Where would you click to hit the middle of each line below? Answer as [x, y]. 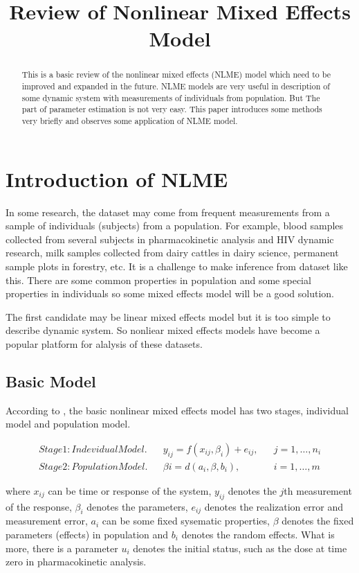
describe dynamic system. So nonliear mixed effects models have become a [163, 330]
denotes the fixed [318, 521]
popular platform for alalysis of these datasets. [104, 343]
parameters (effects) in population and [87, 534]
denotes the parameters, [137, 506]
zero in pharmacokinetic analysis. [76, 562]
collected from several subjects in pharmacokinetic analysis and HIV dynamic [170, 239]
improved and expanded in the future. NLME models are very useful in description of [176, 86]
